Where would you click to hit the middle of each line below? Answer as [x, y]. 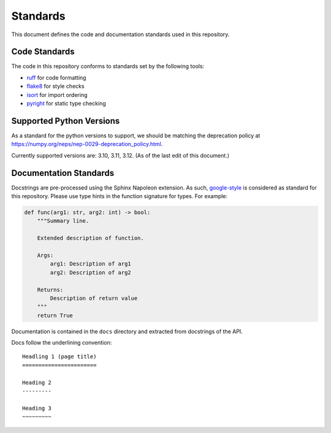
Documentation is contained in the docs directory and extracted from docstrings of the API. [127, 331]
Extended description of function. [90, 238]
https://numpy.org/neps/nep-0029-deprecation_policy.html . [87, 144]
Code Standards [43, 52]
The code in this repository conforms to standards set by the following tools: [108, 66]
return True [55, 315]
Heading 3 [37, 408]
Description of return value [94, 298]
